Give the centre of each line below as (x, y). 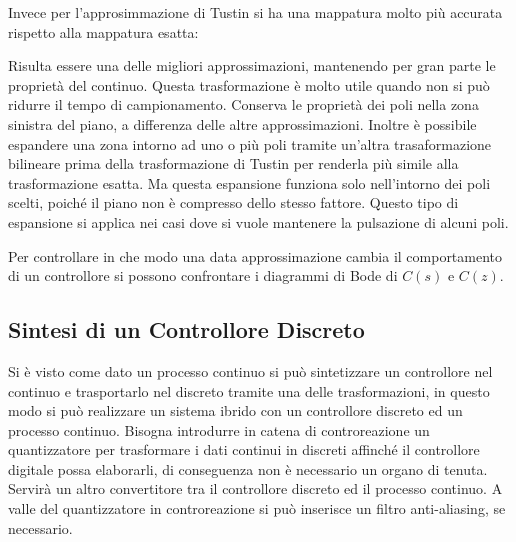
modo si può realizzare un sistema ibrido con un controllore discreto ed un (235, 410)
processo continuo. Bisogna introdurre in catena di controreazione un (219, 429)
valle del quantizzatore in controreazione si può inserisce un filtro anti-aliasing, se (257, 508)
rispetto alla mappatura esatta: (103, 31)
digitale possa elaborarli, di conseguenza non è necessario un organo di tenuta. (248, 468)
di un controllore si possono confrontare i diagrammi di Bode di (203, 275)
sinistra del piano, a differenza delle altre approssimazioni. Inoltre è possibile (242, 123)
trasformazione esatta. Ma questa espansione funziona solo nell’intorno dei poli (249, 182)
